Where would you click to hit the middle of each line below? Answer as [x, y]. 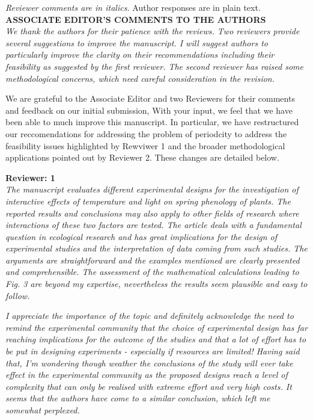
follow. [18, 295]
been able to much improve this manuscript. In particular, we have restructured [152, 122]
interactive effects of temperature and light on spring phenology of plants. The [148, 201]
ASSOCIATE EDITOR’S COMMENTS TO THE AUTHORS [136, 19]
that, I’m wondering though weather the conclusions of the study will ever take [149, 363]
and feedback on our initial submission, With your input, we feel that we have [149, 110]
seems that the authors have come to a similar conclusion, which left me [138, 398]
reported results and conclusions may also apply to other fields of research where [152, 213]
